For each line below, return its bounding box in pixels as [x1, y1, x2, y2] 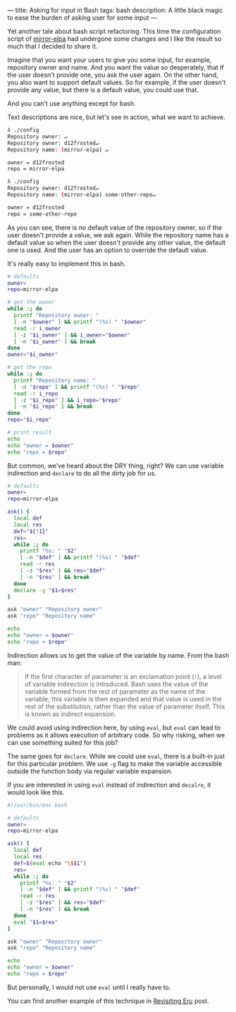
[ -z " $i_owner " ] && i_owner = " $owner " [13, 331, 131, 339]
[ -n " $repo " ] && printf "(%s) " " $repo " [13, 383, 140, 390]
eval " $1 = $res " [13, 918, 58, 925]
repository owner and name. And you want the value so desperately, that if [7, 63, 224, 71]
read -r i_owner [13, 325, 61, 332]
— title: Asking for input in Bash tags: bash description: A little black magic [7, 6, 223, 14]
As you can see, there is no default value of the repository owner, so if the [7, 223, 223, 232]
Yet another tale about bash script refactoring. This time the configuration [7, 27, 221, 35]
